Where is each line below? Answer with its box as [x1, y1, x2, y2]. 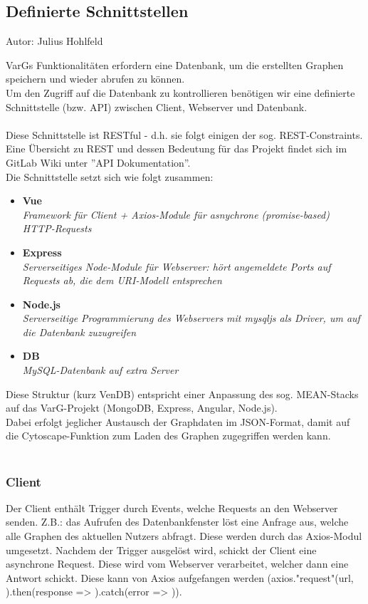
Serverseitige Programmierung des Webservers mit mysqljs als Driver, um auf [22, 311, 360, 326]
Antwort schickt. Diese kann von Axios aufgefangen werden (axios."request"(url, [6, 570, 354, 585]
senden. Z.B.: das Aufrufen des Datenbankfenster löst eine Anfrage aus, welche [6, 514, 349, 529]
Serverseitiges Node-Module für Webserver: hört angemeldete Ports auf [22, 259, 331, 274]
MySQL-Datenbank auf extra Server [22, 363, 179, 377]
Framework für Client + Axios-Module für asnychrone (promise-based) [22, 207, 330, 222]
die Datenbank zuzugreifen [22, 324, 137, 339]
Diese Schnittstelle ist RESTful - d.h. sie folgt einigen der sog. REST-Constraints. [6, 127, 363, 142]
